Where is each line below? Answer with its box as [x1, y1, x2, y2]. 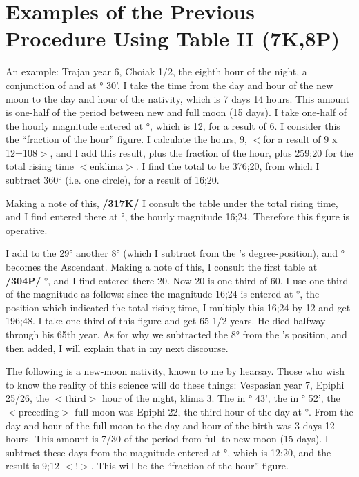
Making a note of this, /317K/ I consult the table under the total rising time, [6, 195, 338, 210]
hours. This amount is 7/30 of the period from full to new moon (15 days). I [6, 431, 329, 446]
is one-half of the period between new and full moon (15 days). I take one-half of [6, 105, 347, 119]
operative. [6, 222, 48, 237]
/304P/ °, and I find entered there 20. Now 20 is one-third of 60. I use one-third [6, 273, 349, 287]
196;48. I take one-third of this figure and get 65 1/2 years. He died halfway [6, 313, 326, 328]
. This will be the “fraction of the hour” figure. [90, 458, 289, 473]
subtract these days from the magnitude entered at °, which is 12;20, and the [6, 445, 331, 459]
